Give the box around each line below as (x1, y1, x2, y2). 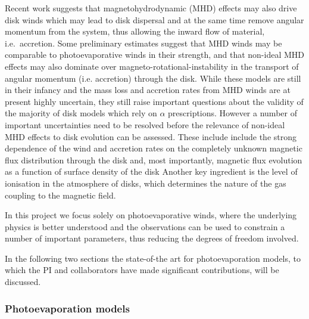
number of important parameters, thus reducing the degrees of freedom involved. (5, 232, 299, 244)
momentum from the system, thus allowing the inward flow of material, (5, 25, 265, 38)
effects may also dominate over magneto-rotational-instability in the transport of (5, 60, 299, 72)
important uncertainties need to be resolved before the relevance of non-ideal (5, 118, 285, 131)
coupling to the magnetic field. (5, 188, 116, 201)
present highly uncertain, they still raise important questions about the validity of (5, 95, 304, 107)
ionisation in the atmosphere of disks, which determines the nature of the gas (5, 176, 286, 189)
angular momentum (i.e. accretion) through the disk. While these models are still (5, 72, 301, 84)
